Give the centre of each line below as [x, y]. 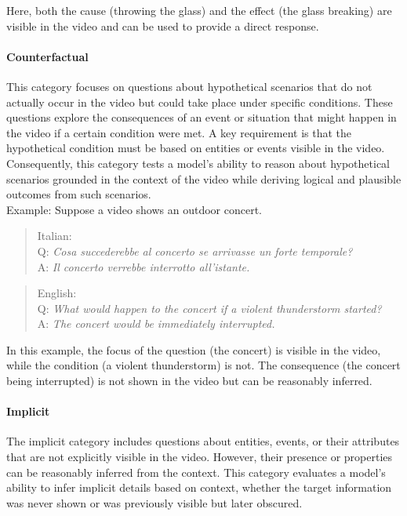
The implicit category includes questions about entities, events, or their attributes [203, 441]
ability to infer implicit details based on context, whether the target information [199, 487]
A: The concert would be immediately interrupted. [156, 323]
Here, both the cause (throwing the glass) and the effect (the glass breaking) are [199, 10]
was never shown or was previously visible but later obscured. [154, 502]
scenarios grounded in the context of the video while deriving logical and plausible [204, 178]
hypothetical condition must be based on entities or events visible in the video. [196, 148]
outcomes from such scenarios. [79, 194]
